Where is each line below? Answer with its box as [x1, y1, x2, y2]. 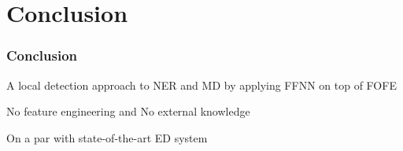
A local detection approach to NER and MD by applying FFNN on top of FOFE [6, 76, 397, 93]
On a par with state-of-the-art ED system [6, 129, 208, 145]
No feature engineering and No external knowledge [6, 103, 250, 120]
